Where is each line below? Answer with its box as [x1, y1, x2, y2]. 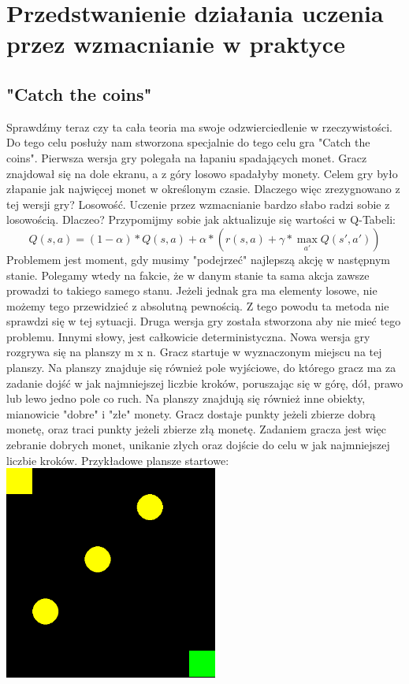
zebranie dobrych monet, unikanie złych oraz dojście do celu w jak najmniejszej [6, 437, 390, 453]
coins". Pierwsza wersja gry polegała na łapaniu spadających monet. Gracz [6, 149, 367, 165]
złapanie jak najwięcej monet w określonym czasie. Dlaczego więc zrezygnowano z [6, 180, 400, 197]
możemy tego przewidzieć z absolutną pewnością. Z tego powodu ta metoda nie [6, 297, 389, 314]
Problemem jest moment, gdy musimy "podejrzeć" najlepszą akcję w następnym [6, 251, 391, 267]
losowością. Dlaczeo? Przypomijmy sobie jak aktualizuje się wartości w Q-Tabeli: [6, 211, 396, 228]
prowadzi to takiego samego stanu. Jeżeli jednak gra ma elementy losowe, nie [6, 282, 377, 299]
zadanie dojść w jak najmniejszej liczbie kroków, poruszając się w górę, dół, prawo [6, 374, 403, 391]
